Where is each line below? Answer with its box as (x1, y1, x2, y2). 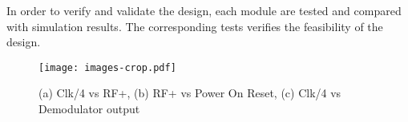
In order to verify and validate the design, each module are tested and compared (6, 2, 402, 18)
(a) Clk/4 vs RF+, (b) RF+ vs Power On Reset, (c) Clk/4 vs (38, 85, 341, 101)
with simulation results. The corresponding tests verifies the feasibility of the (6, 18, 383, 34)
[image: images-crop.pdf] (38, 61, 176, 73)
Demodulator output (38, 100, 140, 117)
